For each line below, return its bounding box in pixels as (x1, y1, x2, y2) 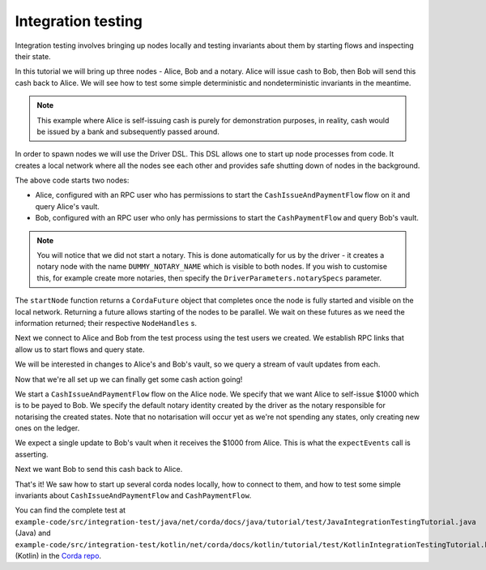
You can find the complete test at (15, 505, 126, 515)
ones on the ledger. (15, 423, 80, 433)
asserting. (15, 449, 49, 459)
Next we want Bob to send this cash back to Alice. (15, 465, 183, 474)
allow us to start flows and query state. (15, 345, 145, 354)
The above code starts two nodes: (15, 175, 130, 186)
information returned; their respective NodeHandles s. (15, 318, 198, 328)
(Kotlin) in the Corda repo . (15, 551, 101, 560)
